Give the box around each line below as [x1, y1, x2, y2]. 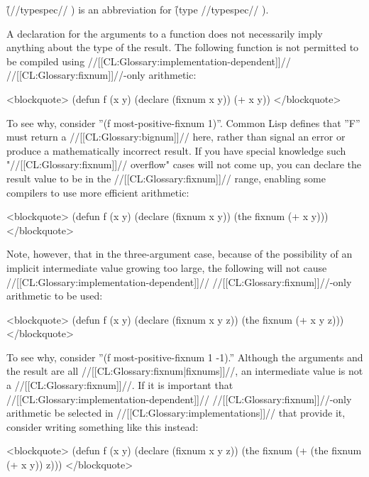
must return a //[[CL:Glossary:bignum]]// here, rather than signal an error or [6, 129, 346, 144]
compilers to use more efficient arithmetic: [6, 185, 189, 199]
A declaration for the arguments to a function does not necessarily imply [6, 26, 323, 40]
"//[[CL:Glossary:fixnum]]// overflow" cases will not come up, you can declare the [6, 157, 361, 172]
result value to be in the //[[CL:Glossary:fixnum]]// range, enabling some [6, 170, 326, 185]
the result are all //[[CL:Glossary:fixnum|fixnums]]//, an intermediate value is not [6, 363, 363, 378]
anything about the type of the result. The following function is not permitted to [6, 40, 359, 55]
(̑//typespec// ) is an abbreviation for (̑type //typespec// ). [6, 2, 269, 16]
